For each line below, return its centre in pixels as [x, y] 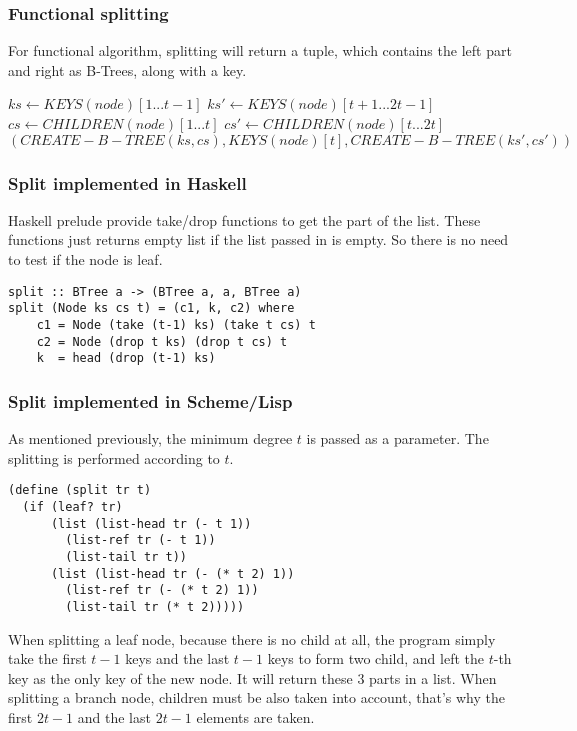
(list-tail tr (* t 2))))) [155, 606]
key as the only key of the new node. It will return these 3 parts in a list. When [252, 677]
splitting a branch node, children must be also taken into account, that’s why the [257, 697]
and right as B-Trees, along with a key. [127, 69]
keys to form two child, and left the [376, 658]
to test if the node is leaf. [85, 259]
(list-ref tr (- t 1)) [140, 540]
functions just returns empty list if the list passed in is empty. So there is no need [258, 239]
